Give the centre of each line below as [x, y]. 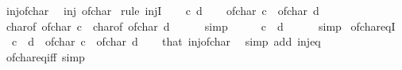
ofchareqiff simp [45, 56]
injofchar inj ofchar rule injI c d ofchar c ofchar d [162, 10]
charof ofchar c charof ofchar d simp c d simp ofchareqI [201, 26]
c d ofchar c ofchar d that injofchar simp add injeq [166, 41]
